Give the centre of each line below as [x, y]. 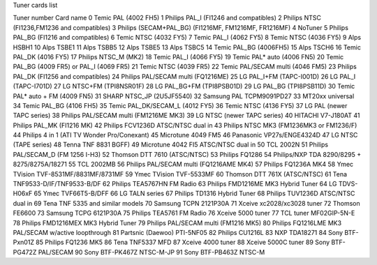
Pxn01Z [24, 242]
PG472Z [25, 252]
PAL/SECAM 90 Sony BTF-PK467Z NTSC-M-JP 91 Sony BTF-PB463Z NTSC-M [151, 252]
